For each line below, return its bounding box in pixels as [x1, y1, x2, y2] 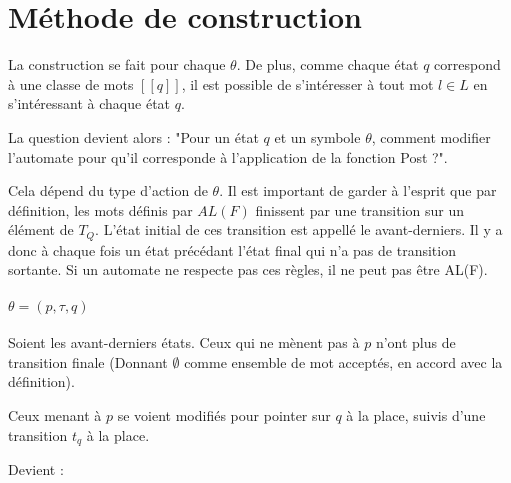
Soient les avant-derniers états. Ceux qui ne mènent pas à [8, 332, 360, 353]
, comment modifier [371, 126, 491, 147]
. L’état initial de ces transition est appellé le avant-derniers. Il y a [95, 219, 503, 240]
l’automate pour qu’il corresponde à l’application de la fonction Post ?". [8, 146, 448, 167]
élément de [8, 219, 74, 240]
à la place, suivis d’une [346, 404, 486, 425]
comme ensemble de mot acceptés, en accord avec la [184, 351, 503, 372]
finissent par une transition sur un [255, 199, 464, 220]
